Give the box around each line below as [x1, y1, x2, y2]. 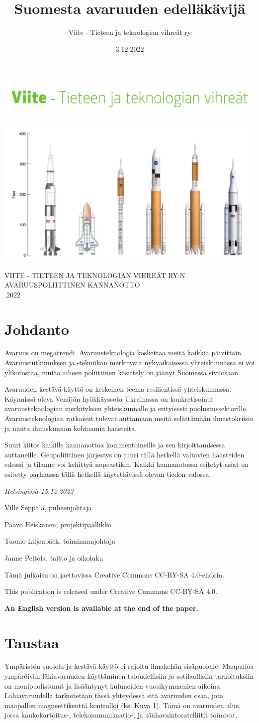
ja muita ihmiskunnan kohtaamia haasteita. [4, 423, 137, 433]
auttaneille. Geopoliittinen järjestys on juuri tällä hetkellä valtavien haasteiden [4, 449, 245, 459]
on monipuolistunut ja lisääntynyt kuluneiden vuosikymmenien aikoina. [4, 680, 222, 691]
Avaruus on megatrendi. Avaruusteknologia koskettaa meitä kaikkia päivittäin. [4, 347, 243, 358]
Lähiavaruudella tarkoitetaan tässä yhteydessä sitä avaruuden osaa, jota [4, 690, 224, 701]
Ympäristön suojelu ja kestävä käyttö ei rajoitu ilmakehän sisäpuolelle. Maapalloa [4, 661, 254, 671]
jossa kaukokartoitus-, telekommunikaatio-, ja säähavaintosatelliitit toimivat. [4, 710, 238, 720]
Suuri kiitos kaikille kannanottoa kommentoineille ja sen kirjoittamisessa [4, 439, 225, 450]
